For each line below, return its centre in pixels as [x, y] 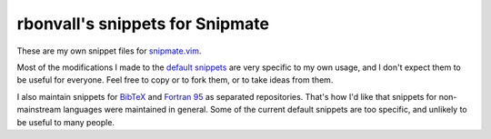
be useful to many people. [66, 122]
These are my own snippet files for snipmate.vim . [109, 51]
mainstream [39, 110]
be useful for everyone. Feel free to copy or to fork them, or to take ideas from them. [175, 80]
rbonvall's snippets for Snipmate [143, 24]
